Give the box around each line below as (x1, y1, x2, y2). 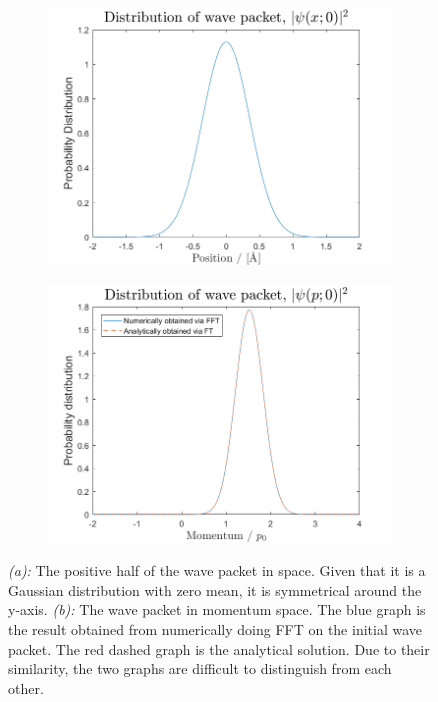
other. (8, 677, 44, 698)
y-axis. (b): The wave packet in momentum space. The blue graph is (8, 599, 426, 620)
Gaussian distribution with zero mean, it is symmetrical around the (8, 579, 422, 600)
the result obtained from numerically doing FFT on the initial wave (8, 618, 422, 639)
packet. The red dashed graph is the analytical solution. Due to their (8, 638, 430, 659)
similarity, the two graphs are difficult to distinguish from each (8, 658, 392, 679)
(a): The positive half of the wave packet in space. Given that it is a (8, 560, 426, 581)
